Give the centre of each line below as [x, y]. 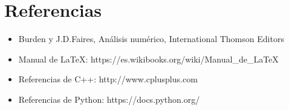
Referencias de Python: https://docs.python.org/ [109, 99]
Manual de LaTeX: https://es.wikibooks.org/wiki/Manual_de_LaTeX [148, 59]
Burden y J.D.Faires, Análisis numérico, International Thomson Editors [151, 39]
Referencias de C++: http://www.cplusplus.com [108, 79]
